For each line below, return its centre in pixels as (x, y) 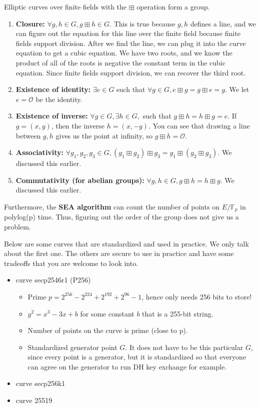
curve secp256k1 (40, 383)
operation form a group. (173, 6)
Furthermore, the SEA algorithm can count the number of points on (112, 206)
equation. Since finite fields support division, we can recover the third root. (131, 72)
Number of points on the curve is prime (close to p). (108, 330)
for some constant (107, 313)
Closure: (30, 23)
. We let (237, 89)
